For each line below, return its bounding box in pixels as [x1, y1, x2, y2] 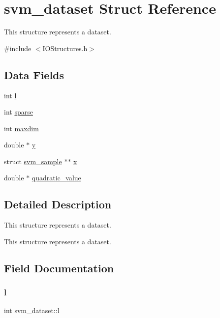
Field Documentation [4, 260, 114, 275]
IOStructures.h [42, 43, 88, 53]
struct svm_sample [4, 156, 62, 166]
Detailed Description [4, 197, 112, 212]
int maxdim [4, 123, 39, 133]
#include [4, 43, 31, 53]
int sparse [4, 107, 33, 117]
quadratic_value [31, 173, 81, 183]
